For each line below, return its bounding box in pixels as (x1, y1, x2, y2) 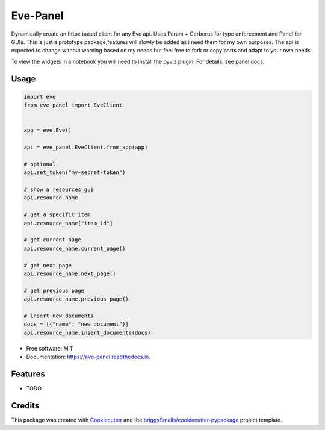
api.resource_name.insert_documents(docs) (23, 329, 151, 336)
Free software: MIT (26, 344, 73, 352)
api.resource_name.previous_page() (23, 296, 129, 302)
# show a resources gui (23, 186, 94, 193)
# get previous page (23, 287, 84, 294)
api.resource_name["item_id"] (23, 220, 113, 226)
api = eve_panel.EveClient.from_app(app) (23, 144, 148, 151)
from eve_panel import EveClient (23, 102, 123, 108)
